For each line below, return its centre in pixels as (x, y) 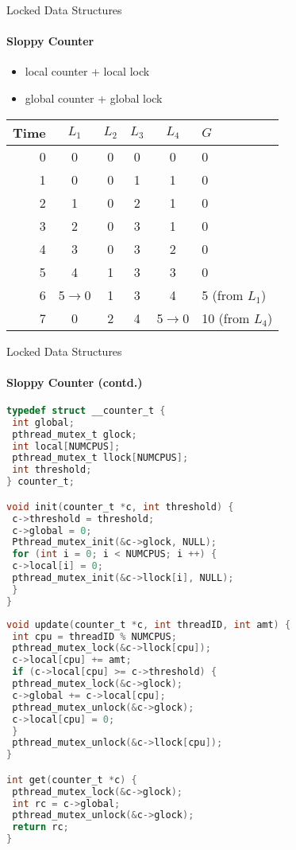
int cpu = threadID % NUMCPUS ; (94, 636)
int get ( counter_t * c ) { (72, 780)
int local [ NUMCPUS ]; (66, 446)
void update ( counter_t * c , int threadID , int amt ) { (149, 624)
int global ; (43, 422)
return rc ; (40, 827)
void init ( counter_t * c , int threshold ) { (120, 507)
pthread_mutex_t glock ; (75, 434)
